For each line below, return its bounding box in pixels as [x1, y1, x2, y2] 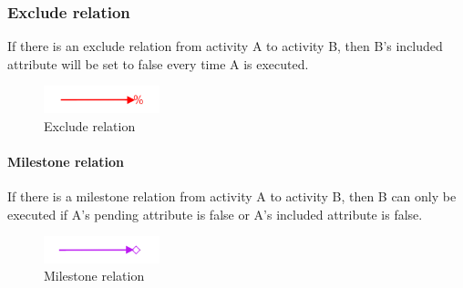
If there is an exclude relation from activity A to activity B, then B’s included [7, 36, 443, 56]
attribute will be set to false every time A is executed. [7, 54, 309, 73]
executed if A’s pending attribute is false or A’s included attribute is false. [7, 204, 423, 223]
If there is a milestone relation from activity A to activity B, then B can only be [7, 186, 457, 205]
